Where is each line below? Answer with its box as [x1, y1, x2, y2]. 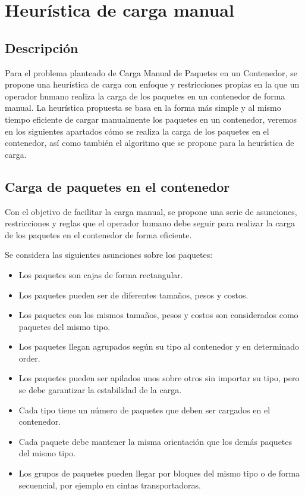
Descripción [5, 38, 78, 57]
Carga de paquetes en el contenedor [5, 177, 230, 195]
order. [18, 351, 40, 364]
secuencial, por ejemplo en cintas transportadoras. [18, 478, 201, 491]
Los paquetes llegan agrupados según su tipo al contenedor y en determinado [18, 340, 300, 353]
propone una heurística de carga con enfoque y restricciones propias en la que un [5, 78, 300, 91]
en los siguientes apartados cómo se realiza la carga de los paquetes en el [5, 124, 269, 137]
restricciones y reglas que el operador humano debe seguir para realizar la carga [5, 217, 295, 229]
